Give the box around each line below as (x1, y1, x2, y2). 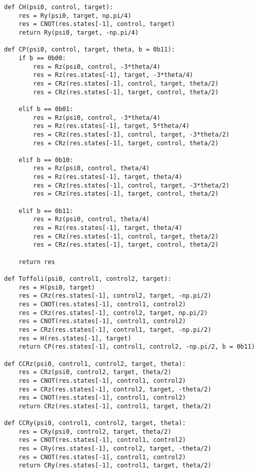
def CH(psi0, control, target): (4, 4, 113, 11)
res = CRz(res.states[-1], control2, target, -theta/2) (18, 385, 212, 393)
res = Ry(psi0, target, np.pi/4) (18, 12, 132, 19)
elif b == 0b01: (18, 105, 74, 113)
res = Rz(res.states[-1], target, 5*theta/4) (33, 122, 190, 130)
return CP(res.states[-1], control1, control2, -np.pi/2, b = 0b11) (18, 343, 255, 351)
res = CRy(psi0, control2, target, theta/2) (18, 428, 172, 435)
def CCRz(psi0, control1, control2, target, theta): (4, 360, 186, 367)
